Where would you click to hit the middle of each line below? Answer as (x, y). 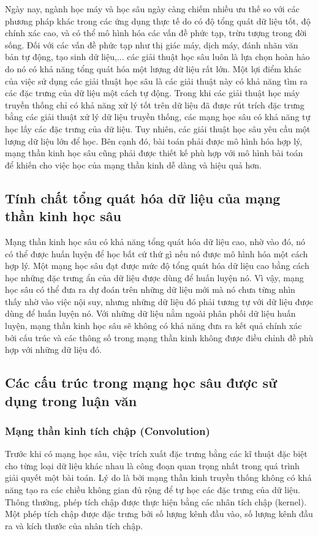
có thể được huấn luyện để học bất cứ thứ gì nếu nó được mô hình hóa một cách (157, 253)
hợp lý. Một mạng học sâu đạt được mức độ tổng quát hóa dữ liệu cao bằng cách (157, 266)
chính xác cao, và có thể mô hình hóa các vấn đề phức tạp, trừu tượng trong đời (156, 33)
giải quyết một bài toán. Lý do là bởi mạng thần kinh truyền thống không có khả (158, 477)
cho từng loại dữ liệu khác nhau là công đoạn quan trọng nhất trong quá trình (152, 465)
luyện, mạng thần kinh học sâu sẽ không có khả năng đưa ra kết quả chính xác (153, 326)
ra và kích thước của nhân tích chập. (74, 525)
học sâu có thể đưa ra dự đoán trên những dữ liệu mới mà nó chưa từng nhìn (150, 289)
